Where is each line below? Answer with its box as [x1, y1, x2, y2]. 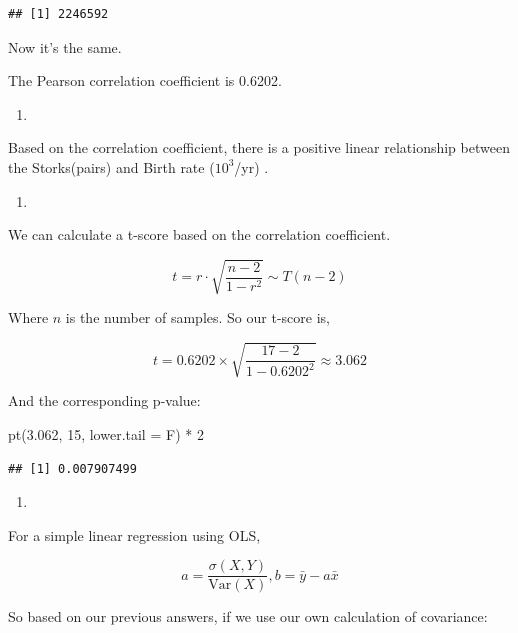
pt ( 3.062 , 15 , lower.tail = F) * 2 [8, 424, 204, 445]
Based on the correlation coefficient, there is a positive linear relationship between [8, 137, 510, 158]
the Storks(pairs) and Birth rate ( [8, 156, 215, 177]
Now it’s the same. [8, 36, 122, 57]
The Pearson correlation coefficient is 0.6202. [8, 70, 282, 91]
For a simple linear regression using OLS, [8, 524, 261, 545]
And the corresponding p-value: [8, 390, 201, 411]
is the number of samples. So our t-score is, [65, 307, 330, 328]
